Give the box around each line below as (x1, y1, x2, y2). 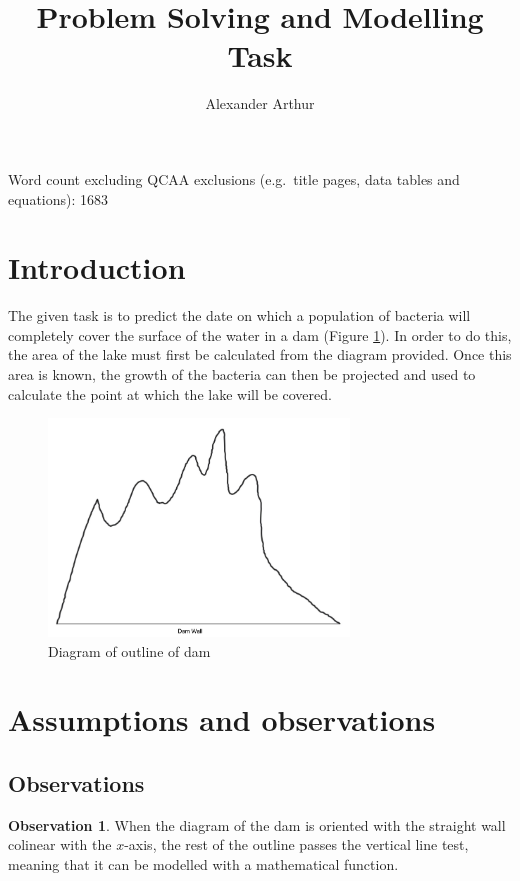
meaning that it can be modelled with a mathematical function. (8, 853, 399, 874)
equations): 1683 (8, 188, 109, 209)
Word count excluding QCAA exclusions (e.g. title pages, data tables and (8, 168, 460, 189)
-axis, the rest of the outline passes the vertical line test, (124, 834, 469, 855)
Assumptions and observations (8, 699, 436, 740)
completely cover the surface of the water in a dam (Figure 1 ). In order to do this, (8, 324, 512, 345)
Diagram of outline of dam (48, 640, 211, 661)
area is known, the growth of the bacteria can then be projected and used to (8, 364, 476, 384)
